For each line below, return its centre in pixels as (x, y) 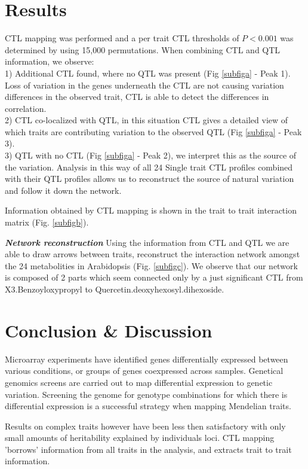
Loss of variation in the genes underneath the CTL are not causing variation (144, 85)
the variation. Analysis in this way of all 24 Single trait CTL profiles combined (149, 167)
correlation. (26, 108)
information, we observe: (50, 61)
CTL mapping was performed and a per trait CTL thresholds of (122, 38)
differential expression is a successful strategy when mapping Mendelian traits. (148, 406)
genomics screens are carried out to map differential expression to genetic (139, 382)
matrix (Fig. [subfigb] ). (47, 222)
